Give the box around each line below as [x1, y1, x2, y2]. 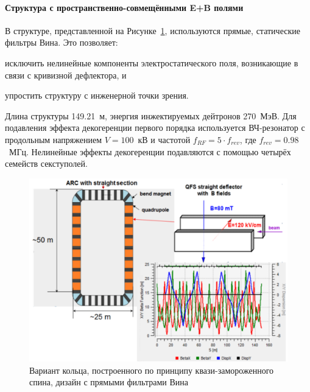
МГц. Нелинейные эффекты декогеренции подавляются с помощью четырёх [9, 145, 291, 158]
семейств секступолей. [5, 157, 88, 170]
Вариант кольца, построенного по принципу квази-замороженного [29, 363, 274, 376]
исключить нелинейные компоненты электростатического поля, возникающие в [5, 56, 298, 69]
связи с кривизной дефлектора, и [5, 68, 127, 81]
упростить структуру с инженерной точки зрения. [5, 89, 189, 102]
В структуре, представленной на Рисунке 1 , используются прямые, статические [5, 24, 300, 37]
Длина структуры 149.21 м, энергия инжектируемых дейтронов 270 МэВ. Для [5, 109, 297, 122]
